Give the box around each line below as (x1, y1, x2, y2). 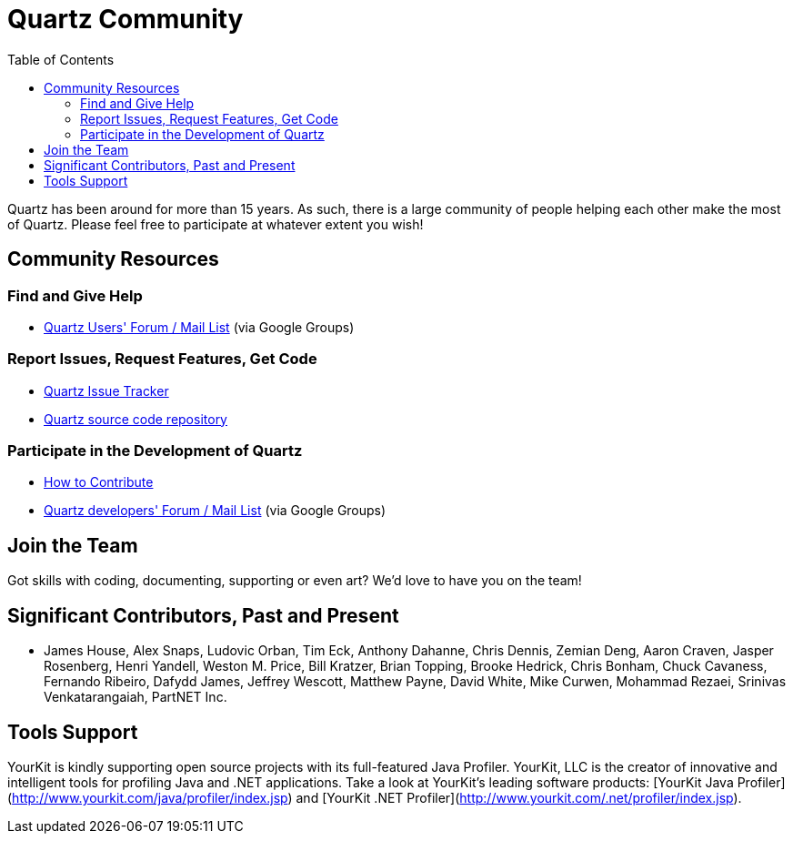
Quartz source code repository (44, 410, 227, 427)
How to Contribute (44, 474, 154, 491)
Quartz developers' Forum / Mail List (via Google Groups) (44, 502, 386, 519)
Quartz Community (7, 4, 244, 35)
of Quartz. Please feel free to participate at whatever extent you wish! (7, 216, 424, 232)
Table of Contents (7, 51, 115, 67)
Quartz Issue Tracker (44, 382, 169, 399)
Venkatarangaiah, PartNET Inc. (44, 689, 227, 705)
